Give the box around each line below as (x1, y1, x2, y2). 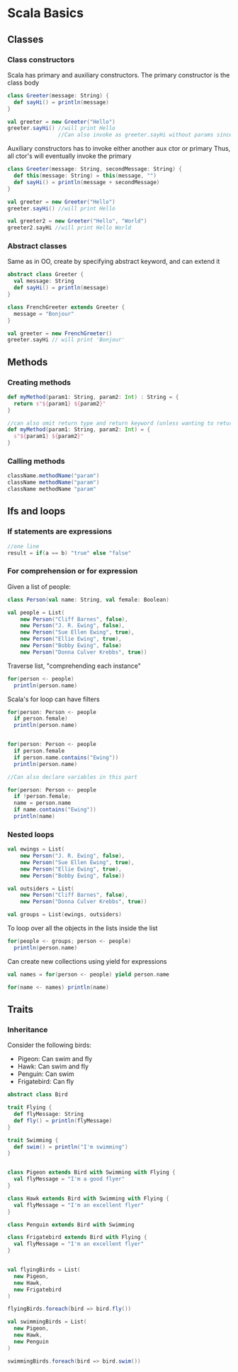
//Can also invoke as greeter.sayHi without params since (57, 132, 233, 139)
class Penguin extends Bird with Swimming (7, 1221, 135, 1228)
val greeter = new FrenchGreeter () (7, 329, 113, 337)
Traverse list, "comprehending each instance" (7, 661, 142, 670)
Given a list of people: (7, 582, 72, 591)
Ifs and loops (7, 505, 66, 517)
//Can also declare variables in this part (7, 773, 138, 780)
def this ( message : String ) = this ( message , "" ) (13, 172, 157, 179)
